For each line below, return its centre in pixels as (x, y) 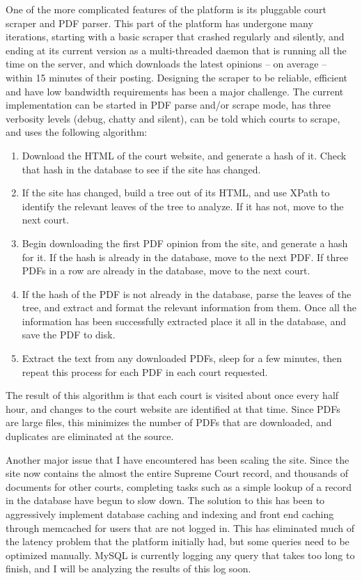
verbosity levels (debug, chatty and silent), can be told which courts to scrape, (173, 118)
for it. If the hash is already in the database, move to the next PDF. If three (185, 257)
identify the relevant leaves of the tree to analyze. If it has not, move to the (183, 206)
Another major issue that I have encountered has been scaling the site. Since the (178, 459)
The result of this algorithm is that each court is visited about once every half (172, 395)
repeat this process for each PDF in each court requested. (145, 371)
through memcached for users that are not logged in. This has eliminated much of (180, 527)
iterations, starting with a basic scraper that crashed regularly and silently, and (175, 37)
